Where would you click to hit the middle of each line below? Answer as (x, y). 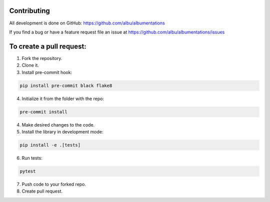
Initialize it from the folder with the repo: (63, 98)
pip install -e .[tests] (50, 145)
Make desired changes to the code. (58, 124)
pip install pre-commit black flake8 (66, 85)
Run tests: (32, 158)
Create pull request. (42, 191)
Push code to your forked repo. (54, 184)
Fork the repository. (42, 58)
